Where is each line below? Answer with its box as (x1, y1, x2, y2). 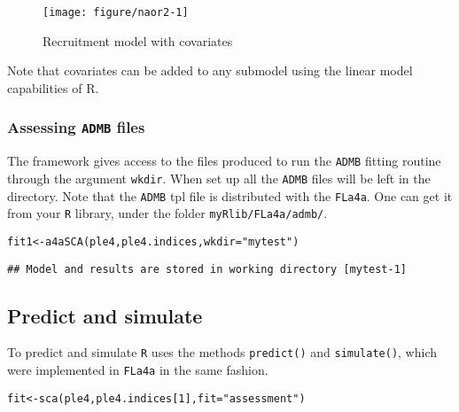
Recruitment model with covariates (43, 31, 233, 50)
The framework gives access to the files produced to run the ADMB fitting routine (7, 152, 441, 170)
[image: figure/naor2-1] (43, 6, 189, 19)
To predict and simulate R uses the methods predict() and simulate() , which (7, 343, 438, 361)
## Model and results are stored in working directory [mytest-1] (7, 262, 408, 276)
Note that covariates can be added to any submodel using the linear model (7, 61, 413, 80)
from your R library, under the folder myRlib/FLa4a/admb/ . (7, 204, 328, 222)
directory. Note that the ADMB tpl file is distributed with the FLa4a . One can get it (7, 186, 453, 205)
